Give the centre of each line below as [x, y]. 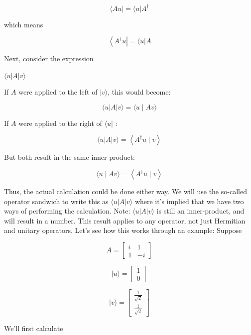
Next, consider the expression [49, 58]
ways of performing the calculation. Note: [67, 211]
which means [24, 24]
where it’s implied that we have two [189, 201]
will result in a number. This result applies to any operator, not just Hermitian [125, 220]
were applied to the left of [58, 92]
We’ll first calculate [34, 328]
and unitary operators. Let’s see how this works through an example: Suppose [123, 230]
